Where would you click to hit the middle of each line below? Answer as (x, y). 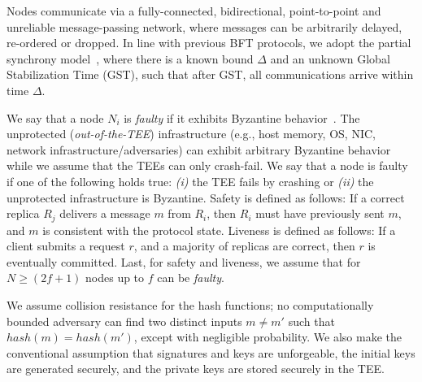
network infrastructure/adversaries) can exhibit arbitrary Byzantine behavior (199, 149)
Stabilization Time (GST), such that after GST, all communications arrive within (210, 74)
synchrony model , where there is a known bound (130, 58)
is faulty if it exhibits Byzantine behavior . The (242, 117)
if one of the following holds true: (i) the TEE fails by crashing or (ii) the (190, 181)
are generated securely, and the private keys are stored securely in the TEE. (196, 369)
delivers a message (105, 213)
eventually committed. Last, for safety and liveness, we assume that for (184, 261)
